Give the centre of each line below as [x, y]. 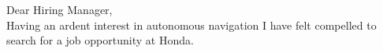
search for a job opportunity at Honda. [100, 40]
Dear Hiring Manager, [59, 9]
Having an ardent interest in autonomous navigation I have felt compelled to [191, 25]
